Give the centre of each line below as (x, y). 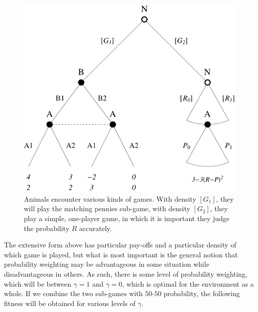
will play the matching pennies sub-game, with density (107, 208)
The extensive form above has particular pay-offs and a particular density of (120, 245)
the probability (47, 228)
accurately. (96, 228)
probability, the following (202, 293)
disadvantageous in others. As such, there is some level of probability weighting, (126, 273)
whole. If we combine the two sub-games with (73, 293)
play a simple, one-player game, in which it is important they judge (127, 218)
